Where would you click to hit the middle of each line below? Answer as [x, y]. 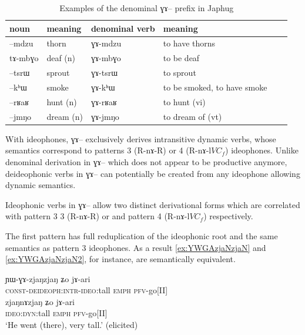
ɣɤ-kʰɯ [103, 87]
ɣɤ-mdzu [106, 43]
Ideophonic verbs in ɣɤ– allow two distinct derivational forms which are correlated [153, 204]
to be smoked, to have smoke [215, 87]
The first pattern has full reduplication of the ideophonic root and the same [142, 235]
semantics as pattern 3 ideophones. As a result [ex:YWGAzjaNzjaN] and [136, 247]
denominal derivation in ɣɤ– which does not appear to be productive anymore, [146, 161]
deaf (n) [61, 58]
